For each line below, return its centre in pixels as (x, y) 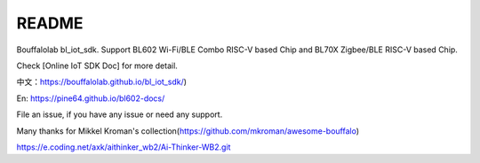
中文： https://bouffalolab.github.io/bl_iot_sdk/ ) (101, 82)
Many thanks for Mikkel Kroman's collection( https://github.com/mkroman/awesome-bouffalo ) (188, 131)
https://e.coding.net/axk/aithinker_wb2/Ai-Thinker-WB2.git (124, 147)
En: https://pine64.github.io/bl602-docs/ (91, 98)
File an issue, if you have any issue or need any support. (120, 114)
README (50, 23)
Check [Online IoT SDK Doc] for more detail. (97, 66)
